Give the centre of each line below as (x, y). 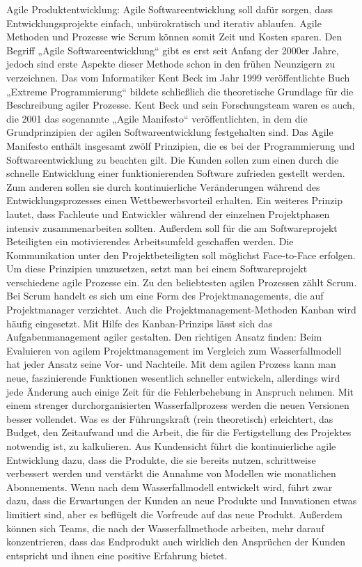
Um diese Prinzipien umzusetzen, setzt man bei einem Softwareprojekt (157, 269)
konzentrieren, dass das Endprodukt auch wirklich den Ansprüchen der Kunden (176, 542)
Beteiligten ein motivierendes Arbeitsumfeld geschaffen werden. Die (150, 241)
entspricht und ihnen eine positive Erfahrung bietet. (117, 555)
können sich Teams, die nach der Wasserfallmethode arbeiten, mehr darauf (165, 528)
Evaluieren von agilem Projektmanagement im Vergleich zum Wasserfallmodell (174, 350)
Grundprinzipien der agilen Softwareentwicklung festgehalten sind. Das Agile (170, 132)
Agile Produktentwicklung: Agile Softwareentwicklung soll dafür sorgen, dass (170, 9)
